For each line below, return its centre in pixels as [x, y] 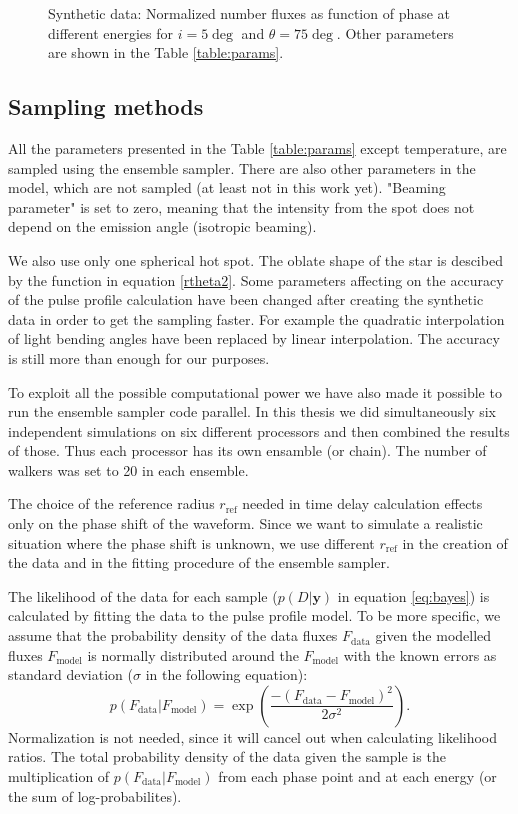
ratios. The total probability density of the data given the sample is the [227, 756]
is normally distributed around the [193, 654]
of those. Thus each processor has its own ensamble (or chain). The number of [247, 450]
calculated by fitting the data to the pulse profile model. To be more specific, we [254, 615]
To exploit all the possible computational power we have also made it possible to [255, 391]
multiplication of [59, 776]
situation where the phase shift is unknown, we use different [191, 542]
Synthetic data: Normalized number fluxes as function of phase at [249, 13]
